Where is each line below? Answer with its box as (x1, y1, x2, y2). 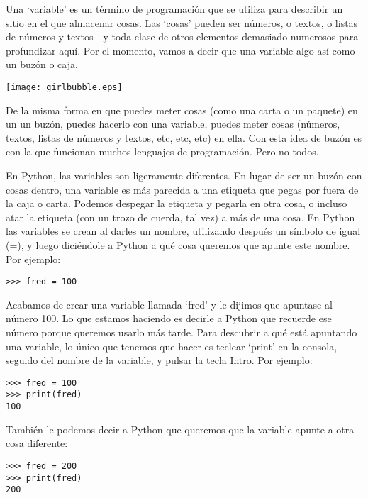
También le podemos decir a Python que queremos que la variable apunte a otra (6, 421, 355, 436)
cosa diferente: (6, 436, 68, 450)
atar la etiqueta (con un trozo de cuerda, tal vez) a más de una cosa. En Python (6, 209, 355, 224)
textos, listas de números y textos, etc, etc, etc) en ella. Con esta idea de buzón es (6, 130, 362, 145)
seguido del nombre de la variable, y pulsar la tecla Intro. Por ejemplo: (6, 353, 313, 367)
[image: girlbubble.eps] (6, 82, 123, 92)
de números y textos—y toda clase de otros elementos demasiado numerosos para (6, 29, 359, 44)
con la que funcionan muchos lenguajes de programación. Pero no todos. (6, 144, 319, 159)
